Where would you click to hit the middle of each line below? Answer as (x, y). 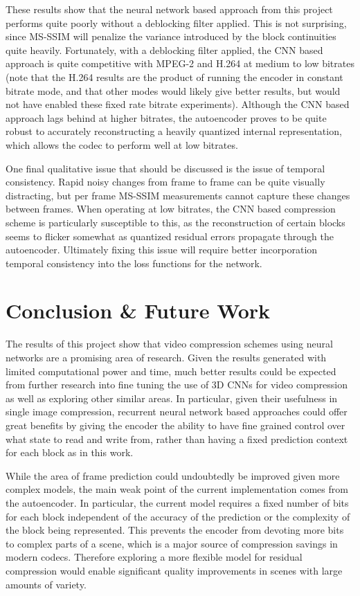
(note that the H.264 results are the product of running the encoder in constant (174, 76)
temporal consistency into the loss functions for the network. (134, 263)
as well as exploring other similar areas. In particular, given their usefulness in (172, 398)
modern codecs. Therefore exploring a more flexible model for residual (154, 557)
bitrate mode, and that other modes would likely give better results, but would (173, 90)
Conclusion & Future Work (138, 310)
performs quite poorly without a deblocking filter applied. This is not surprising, (176, 22)
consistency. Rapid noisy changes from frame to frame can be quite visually (165, 182)
